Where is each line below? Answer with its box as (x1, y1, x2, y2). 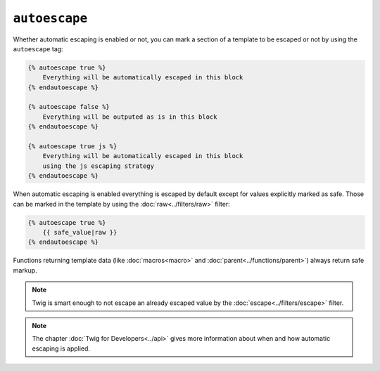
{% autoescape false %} (27, 103, 110, 111)
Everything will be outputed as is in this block (42, 112, 217, 121)
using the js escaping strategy (42, 162, 155, 170)
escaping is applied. (32, 344, 91, 353)
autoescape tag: (13, 44, 63, 53)
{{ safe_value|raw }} (42, 228, 118, 236)
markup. (13, 266, 38, 274)
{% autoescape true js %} (27, 143, 118, 150)
